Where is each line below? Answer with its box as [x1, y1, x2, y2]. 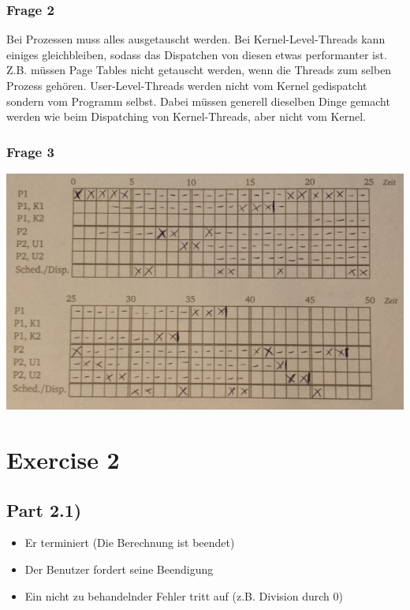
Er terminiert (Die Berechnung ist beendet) [24, 534, 235, 551]
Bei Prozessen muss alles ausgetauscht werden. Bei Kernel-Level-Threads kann [6, 31, 386, 47]
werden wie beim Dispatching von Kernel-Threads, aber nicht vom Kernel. [6, 108, 366, 125]
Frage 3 [6, 141, 54, 161]
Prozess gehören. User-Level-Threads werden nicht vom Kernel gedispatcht [6, 77, 367, 93]
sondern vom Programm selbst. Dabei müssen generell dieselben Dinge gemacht [6, 92, 390, 109]
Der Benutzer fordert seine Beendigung [24, 561, 214, 578]
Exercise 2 [6, 443, 120, 476]
